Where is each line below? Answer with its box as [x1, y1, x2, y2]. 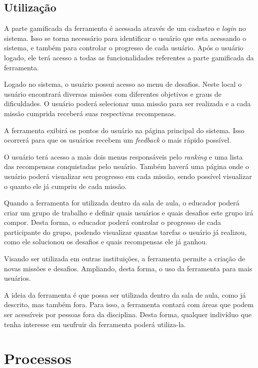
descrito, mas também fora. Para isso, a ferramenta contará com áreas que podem [4, 299, 254, 310]
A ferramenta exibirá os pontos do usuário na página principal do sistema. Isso [4, 125, 245, 135]
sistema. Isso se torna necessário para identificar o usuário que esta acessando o [4, 32, 246, 43]
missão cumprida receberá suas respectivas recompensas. [4, 108, 176, 118]
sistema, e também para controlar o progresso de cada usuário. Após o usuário [4, 42, 244, 53]
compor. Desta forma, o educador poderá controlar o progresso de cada [4, 217, 221, 227]
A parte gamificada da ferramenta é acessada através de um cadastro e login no [4, 23, 246, 33]
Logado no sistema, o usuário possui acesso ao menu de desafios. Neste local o [4, 79, 242, 89]
